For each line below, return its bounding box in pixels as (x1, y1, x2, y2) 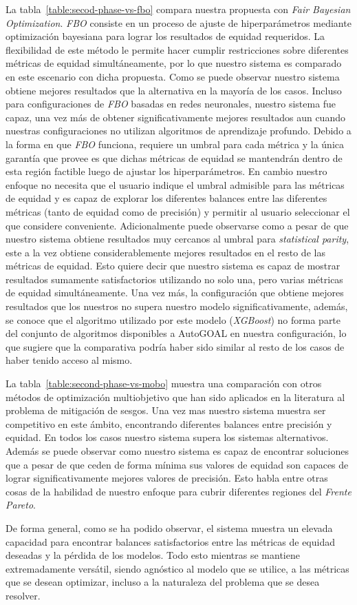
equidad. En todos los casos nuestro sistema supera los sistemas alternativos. (6, 430, 329, 444)
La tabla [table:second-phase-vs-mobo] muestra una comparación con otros (6, 376, 322, 391)
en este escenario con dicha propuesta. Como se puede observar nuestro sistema (6, 69, 340, 83)
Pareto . (6, 498, 36, 512)
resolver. (6, 588, 41, 602)
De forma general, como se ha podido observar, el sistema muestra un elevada (6, 520, 333, 535)
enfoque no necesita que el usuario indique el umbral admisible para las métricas (6, 177, 345, 192)
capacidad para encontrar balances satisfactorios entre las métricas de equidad (6, 534, 336, 548)
